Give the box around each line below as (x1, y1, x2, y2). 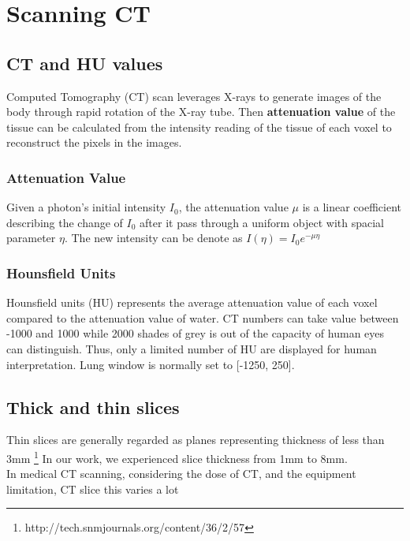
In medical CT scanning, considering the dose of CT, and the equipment (6, 465, 356, 482)
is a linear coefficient (302, 199, 401, 215)
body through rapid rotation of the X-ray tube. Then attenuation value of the (6, 103, 396, 120)
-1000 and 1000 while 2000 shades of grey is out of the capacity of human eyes (6, 325, 385, 341)
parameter (6, 229, 56, 246)
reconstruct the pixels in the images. (6, 134, 182, 151)
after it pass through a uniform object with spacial (140, 214, 385, 230)
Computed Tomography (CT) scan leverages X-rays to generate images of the (6, 88, 382, 104)
